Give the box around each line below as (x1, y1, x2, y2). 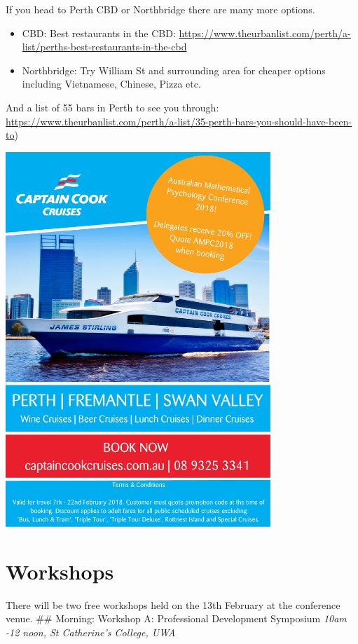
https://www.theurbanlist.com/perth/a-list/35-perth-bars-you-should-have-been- (6, 114, 352, 128)
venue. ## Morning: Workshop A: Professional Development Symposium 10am (6, 611, 347, 626)
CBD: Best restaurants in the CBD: (22, 25, 176, 40)
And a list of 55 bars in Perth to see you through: (6, 100, 219, 114)
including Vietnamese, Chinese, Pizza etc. (22, 76, 201, 91)
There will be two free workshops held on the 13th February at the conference (6, 597, 340, 612)
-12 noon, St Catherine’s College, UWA (6, 624, 176, 639)
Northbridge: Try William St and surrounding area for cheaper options (22, 62, 326, 77)
